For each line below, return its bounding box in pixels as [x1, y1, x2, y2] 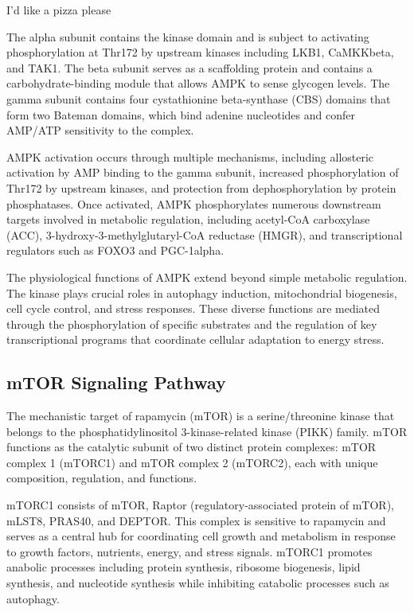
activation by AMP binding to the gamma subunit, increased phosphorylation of [6, 164, 399, 181]
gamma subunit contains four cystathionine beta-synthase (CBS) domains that [6, 90, 391, 107]
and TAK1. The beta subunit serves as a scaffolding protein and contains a [6, 59, 373, 76]
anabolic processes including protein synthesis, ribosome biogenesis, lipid [6, 559, 361, 575]
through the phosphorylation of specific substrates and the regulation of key [6, 315, 377, 332]
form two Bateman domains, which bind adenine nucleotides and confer [6, 106, 355, 123]
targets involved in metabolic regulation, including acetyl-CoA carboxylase [6, 211, 370, 228]
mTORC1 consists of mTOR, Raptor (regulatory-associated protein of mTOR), [6, 497, 395, 513]
